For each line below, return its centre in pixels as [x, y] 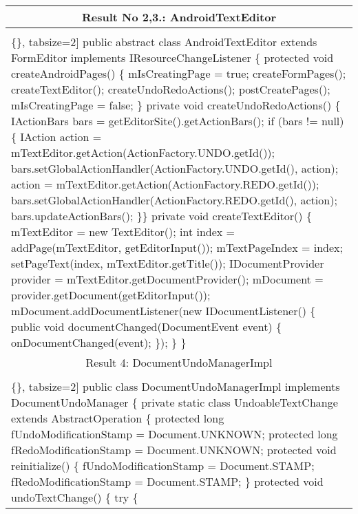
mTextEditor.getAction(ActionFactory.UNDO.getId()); [143, 152]
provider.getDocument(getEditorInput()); [111, 295]
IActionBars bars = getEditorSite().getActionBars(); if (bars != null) [178, 121]
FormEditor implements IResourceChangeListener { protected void [172, 57]
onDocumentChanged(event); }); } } [99, 342]
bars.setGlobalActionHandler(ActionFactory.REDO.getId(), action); [174, 200]
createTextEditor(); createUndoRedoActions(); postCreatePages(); [171, 89]
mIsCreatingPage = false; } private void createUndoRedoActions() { [176, 105]
